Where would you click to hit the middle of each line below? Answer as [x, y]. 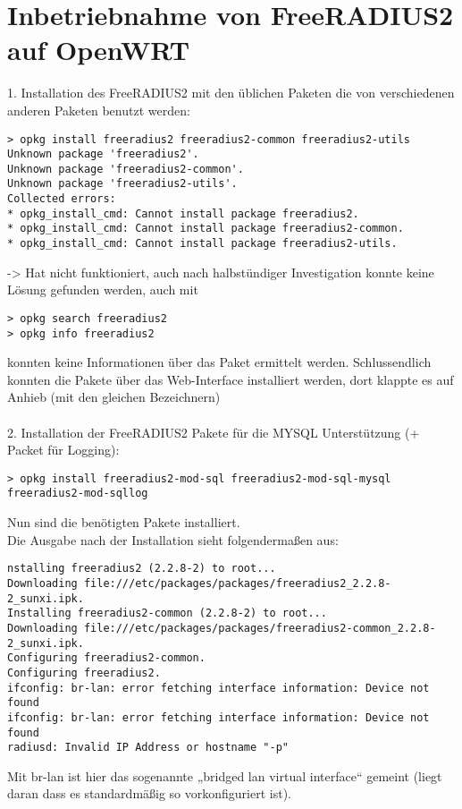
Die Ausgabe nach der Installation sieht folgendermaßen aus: [173, 539]
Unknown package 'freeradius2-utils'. [122, 184]
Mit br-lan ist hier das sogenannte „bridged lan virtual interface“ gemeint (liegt [225, 775]
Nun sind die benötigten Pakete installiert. [124, 522]
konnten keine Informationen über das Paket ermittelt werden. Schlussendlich [219, 362]
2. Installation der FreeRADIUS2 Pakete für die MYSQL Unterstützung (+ [214, 432]
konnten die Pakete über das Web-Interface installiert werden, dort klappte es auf [231, 379]
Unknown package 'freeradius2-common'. [126, 169]
